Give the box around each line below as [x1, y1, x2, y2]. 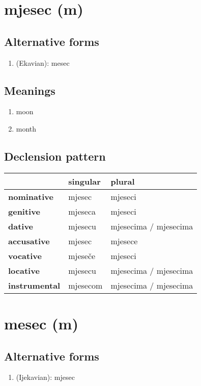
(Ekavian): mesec [16, 57, 70, 68]
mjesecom [68, 279, 103, 291]
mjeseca [68, 205, 96, 217]
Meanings [4, 82, 55, 98]
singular [68, 175, 101, 187]
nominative [8, 190, 53, 202]
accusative [8, 235, 50, 247]
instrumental [8, 279, 61, 291]
